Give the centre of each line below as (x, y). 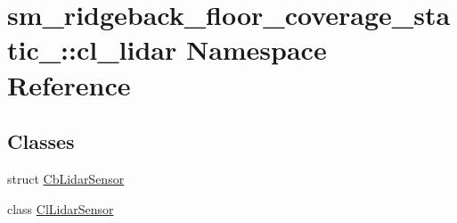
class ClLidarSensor (61, 208)
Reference (69, 84)
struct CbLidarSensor (66, 178)
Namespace (256, 50)
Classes (41, 141)
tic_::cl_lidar (92, 50)
